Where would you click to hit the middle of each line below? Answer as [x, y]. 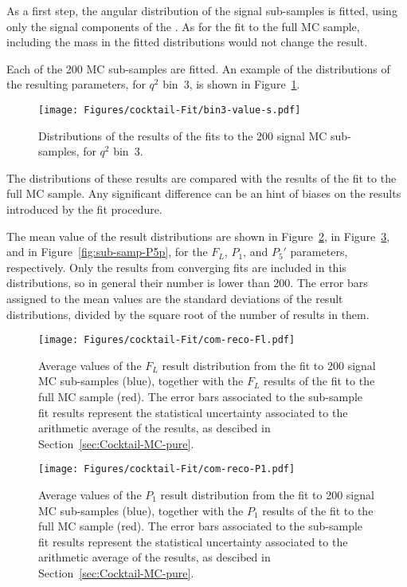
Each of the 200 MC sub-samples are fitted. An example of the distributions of [198, 68]
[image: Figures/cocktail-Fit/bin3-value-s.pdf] [170, 110]
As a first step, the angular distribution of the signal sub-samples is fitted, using [202, 10]
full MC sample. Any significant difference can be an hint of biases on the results [204, 193]
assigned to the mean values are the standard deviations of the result [175, 298]
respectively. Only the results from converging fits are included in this [176, 267]
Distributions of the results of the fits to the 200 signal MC [183, 135]
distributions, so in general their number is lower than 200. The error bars [187, 283]
